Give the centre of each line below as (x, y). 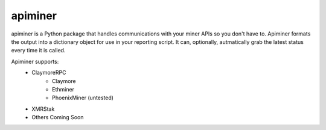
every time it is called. (38, 51)
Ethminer (63, 89)
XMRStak (43, 109)
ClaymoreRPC (49, 73)
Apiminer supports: (35, 61)
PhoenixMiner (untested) (83, 98)
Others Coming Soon (58, 117)
